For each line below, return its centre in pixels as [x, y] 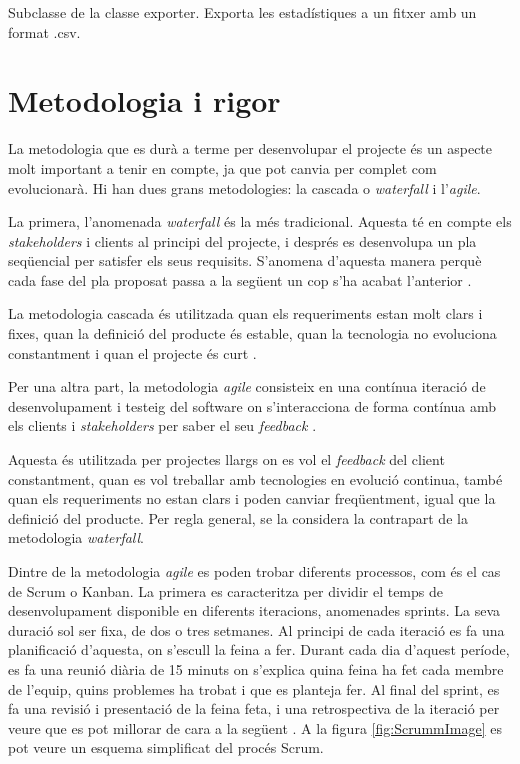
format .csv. [44, 31]
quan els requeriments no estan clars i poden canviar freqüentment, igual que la [252, 498]
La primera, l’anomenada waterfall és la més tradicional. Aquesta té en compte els [260, 221]
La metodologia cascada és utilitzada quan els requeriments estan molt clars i [245, 313]
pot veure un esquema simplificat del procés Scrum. [166, 747]
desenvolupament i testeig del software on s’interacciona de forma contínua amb [252, 405]
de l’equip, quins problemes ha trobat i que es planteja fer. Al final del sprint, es [254, 688]
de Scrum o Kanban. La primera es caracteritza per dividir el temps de [225, 590]
